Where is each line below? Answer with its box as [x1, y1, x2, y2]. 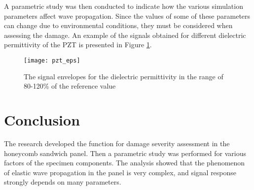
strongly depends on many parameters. [4, 177, 121, 187]
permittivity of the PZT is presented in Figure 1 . [4, 39, 152, 50]
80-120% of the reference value [24, 81, 116, 91]
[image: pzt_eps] [24, 57, 80, 64]
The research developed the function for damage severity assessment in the [4, 138, 230, 148]
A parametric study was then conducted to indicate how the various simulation [4, 1, 243, 11]
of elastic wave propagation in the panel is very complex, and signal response [4, 167, 237, 177]
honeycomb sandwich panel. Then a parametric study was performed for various [4, 148, 246, 158]
